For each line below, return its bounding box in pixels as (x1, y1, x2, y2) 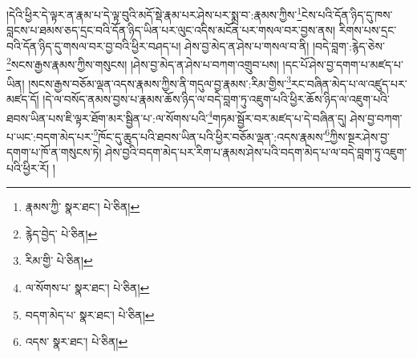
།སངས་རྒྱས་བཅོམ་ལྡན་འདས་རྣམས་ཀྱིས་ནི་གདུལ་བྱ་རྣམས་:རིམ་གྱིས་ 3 (28, 72, 291, 92)
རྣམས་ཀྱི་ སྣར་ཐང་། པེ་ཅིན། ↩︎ (25, 198, 140, 215)
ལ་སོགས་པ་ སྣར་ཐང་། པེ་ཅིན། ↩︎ (25, 279, 150, 295)
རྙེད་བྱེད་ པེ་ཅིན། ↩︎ (25, 225, 98, 242)
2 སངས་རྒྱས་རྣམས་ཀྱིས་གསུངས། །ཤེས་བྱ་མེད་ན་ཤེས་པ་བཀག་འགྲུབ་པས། (6, 54, 279, 73)
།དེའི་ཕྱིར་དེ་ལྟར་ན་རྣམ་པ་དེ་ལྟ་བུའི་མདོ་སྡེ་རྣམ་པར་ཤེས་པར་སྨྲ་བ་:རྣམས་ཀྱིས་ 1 (6, 4, 302, 22)
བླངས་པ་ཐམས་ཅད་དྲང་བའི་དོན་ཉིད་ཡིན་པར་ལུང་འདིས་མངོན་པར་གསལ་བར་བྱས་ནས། (6, 22, 336, 39)
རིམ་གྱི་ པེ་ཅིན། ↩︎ (25, 252, 93, 269)
